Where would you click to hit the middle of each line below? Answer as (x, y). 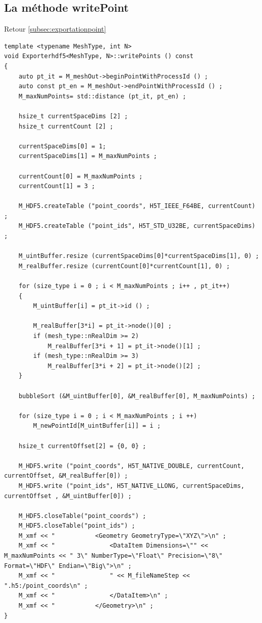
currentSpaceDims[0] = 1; (62, 146)
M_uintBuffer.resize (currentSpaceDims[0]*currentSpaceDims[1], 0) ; (139, 256)
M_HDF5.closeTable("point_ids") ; (77, 526)
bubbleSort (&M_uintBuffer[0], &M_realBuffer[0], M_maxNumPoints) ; (137, 396)
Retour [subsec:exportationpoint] (55, 29)
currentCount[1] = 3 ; (57, 186)
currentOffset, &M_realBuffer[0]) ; (66, 476)
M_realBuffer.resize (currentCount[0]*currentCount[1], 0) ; (124, 266)
